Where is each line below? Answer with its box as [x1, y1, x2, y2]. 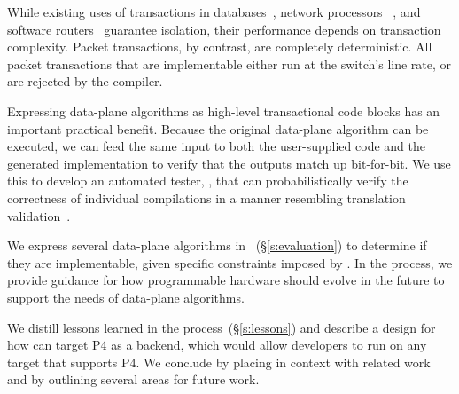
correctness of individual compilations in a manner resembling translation [7, 188, 406, 207]
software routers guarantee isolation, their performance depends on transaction [7, 20, 441, 38]
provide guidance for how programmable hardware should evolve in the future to [7, 271, 445, 289]
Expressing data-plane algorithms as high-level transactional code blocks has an [7, 101, 440, 120]
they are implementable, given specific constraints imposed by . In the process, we [7, 253, 453, 272]
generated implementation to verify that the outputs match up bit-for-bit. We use [7, 154, 451, 172]
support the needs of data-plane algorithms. [7, 288, 245, 306]
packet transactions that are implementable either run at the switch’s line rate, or [7, 54, 452, 73]
